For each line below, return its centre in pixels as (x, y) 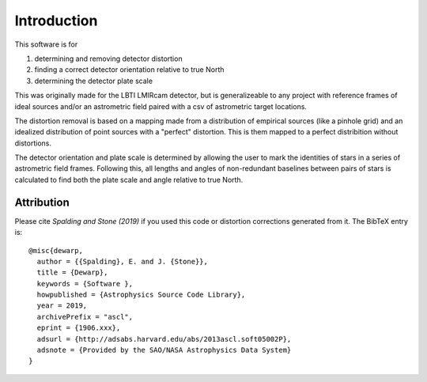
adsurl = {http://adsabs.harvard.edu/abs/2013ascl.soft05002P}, (164, 339)
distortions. (33, 143)
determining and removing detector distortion (108, 59)
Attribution (42, 202)
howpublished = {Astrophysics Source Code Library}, (141, 295)
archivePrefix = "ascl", (85, 317)
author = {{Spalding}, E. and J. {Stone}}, (123, 261)
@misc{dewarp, (56, 250)
